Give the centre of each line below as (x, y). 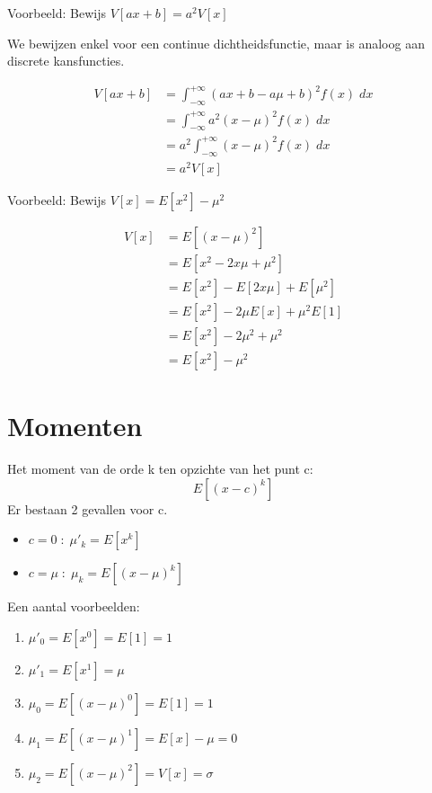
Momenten (75, 426)
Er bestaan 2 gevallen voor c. (88, 508)
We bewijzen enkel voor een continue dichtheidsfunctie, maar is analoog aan (216, 43)
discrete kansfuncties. (66, 61)
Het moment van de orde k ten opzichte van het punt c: (160, 469)
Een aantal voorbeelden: (74, 606)
